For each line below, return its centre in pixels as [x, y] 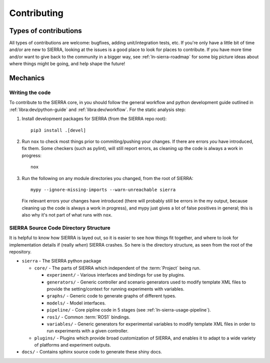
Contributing [36, 13]
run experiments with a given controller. [87, 331]
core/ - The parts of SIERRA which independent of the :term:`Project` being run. [117, 268]
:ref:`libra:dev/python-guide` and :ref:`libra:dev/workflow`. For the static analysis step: [97, 109]
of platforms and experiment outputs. [72, 345]
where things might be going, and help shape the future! [67, 64]
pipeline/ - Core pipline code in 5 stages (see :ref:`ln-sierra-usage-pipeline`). [129, 310]
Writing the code [30, 92]
